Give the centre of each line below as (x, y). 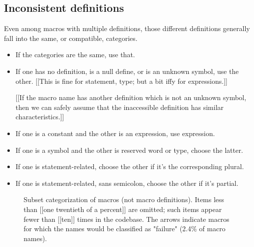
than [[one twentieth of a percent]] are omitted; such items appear (123, 209)
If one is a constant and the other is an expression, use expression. (115, 133)
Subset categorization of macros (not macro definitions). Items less (124, 199)
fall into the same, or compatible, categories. (71, 38)
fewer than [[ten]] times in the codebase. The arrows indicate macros (127, 219)
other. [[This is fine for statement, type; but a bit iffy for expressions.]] (121, 81)
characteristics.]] (40, 117)
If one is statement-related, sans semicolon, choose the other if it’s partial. (127, 183)
